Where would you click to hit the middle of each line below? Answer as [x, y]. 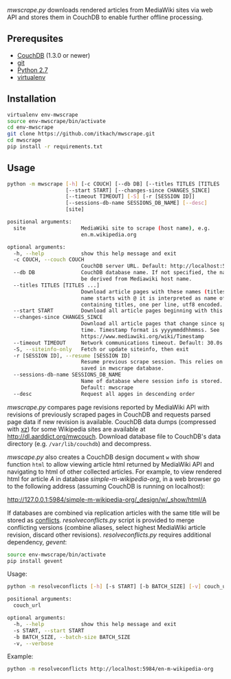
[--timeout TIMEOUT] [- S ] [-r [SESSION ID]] [130, 197]
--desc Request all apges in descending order [104, 394]
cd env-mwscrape [30, 127]
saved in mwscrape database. [123, 368]
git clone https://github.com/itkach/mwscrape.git [81, 134]
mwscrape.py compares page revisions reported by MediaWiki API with [108, 407]
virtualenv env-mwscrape [43, 115]
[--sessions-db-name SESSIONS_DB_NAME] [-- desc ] [136, 203]
